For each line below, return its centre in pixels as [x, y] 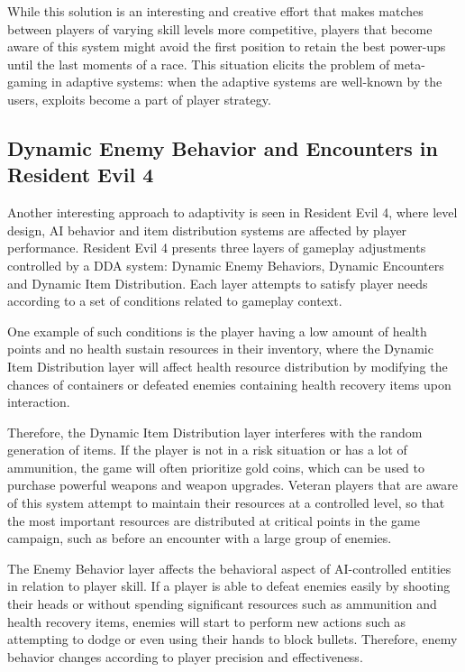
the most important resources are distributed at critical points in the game [214, 520]
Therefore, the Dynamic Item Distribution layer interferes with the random [215, 432]
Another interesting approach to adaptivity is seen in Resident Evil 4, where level [232, 212]
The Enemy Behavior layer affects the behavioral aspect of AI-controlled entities [229, 568]
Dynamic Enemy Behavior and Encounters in [223, 147]
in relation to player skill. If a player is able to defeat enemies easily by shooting [229, 586]
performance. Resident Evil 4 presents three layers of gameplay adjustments [217, 248]
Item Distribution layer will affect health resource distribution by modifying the [228, 366]
